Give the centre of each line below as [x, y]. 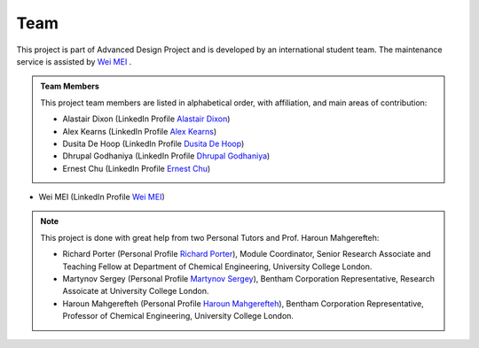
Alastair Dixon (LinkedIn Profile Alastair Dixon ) [146, 119]
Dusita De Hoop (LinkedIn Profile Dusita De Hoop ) [153, 143]
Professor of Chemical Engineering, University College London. [178, 316]
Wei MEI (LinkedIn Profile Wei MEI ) [102, 197]
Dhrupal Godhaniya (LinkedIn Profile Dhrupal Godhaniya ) [166, 156]
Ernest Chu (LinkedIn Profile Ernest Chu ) [137, 168]
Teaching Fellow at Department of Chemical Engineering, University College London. [217, 267]
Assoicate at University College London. [136, 291]
